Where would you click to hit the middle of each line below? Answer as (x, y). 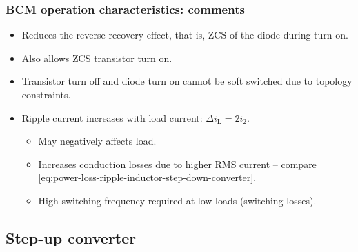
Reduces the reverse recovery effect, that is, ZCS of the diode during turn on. (185, 35)
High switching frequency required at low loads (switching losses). (177, 200)
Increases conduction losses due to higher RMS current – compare (177, 164)
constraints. (46, 94)
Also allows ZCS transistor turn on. (97, 57)
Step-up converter (71, 237)
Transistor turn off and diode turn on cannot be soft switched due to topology (187, 81)
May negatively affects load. (97, 141)
